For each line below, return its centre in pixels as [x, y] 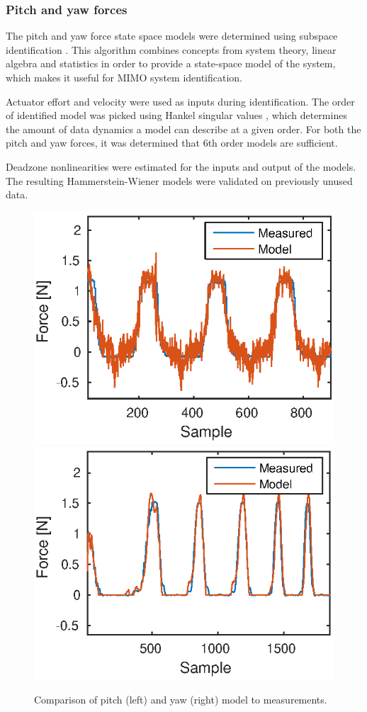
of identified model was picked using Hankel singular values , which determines [176, 115]
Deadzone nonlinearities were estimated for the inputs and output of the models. [181, 166]
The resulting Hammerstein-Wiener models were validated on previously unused [179, 180]
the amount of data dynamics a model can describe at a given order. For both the [183, 129]
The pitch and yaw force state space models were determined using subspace [172, 36]
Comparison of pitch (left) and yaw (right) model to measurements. [181, 700]
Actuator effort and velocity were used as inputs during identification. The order [180, 101]
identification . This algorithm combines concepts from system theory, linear [171, 49]
